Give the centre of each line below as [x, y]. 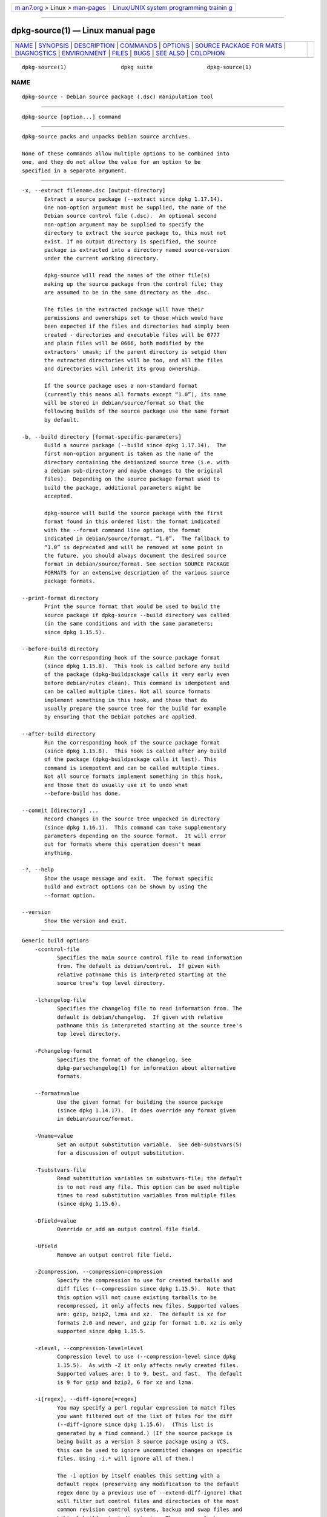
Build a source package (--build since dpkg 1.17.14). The [135, 445]
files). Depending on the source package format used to [132, 479]
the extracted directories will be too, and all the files [134, 360]
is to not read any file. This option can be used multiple [148, 1187]
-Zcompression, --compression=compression [98, 1272]
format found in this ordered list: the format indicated [132, 522]
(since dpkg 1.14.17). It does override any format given [146, 1110]
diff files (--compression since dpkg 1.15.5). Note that [146, 1289]
